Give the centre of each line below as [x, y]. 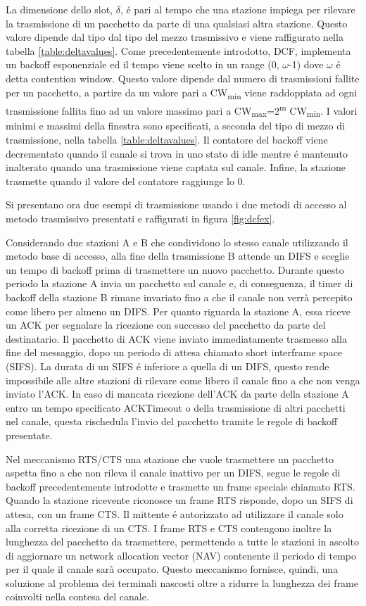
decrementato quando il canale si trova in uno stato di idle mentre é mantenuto [177, 153]
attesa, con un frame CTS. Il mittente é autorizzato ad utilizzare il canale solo [175, 513]
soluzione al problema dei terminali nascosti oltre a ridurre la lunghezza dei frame [182, 582]
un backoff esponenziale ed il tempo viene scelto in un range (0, [143, 64]
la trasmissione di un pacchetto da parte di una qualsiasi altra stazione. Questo [177, 23]
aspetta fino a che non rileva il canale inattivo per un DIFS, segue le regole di [173, 473]
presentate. [29, 435]
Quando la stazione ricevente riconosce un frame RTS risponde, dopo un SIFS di [179, 500]
